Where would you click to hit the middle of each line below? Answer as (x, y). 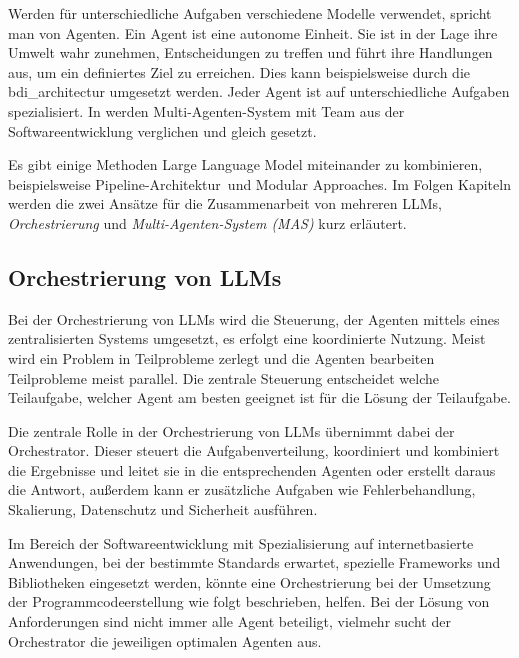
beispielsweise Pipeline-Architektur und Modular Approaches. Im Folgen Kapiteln (259, 183)
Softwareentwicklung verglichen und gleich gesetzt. (162, 130)
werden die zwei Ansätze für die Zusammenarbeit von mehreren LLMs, (225, 203)
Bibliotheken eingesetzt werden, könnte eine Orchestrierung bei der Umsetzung (249, 581)
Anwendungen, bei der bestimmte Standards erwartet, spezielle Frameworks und (254, 562)
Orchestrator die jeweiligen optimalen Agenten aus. (165, 640)
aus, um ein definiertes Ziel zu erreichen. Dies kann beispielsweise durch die (239, 71)
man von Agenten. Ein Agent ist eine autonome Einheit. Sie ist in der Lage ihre (253, 32)
